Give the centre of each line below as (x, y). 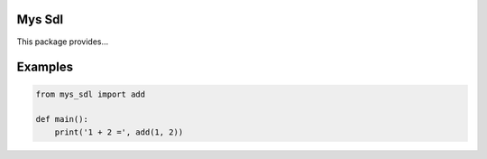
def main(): (62, 119)
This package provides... (63, 42)
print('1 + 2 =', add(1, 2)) (119, 132)
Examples (45, 67)
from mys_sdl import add (91, 94)
